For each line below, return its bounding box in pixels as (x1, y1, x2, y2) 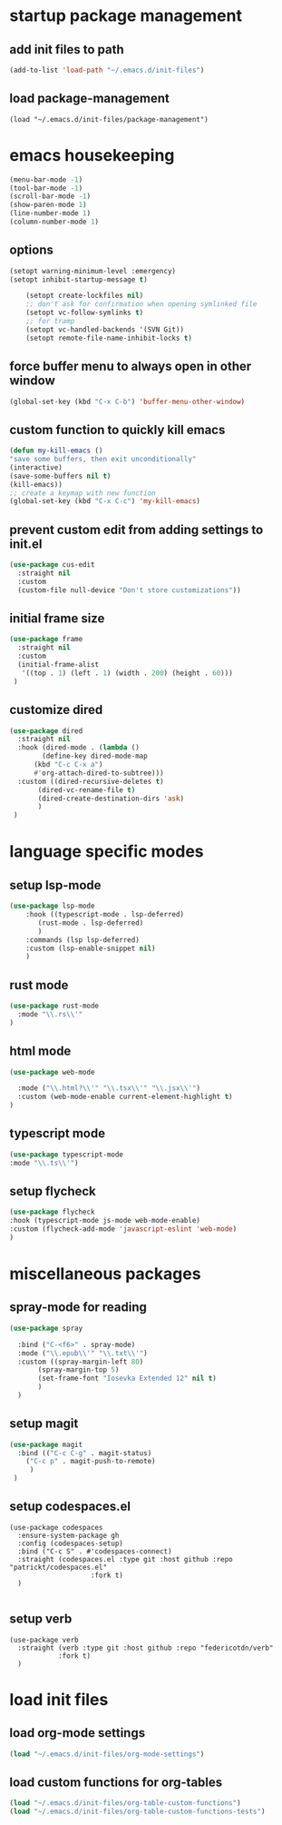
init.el (9, 536, 43, 551)
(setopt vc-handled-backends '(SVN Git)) (25, 324, 184, 334)
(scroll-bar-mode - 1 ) (9, 192, 92, 201)
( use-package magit (9, 1440, 83, 1449)
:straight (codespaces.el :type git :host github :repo (17, 1554, 233, 1563)
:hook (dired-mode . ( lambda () (17, 743, 141, 752)
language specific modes (9, 841, 204, 862)
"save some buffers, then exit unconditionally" (9, 455, 197, 464)
